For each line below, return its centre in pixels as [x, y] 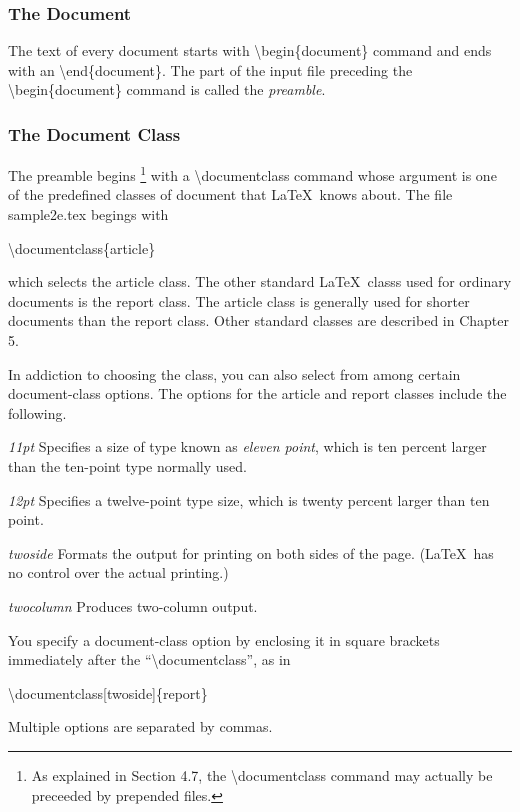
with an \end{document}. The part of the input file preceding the [210, 69]
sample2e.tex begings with [88, 214]
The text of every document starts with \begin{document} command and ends [250, 50]
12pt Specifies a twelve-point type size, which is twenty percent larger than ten [249, 499]
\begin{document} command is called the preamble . [167, 89]
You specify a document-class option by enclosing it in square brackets [224, 639]
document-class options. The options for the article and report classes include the [257, 393]
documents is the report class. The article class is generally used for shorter [239, 300]
